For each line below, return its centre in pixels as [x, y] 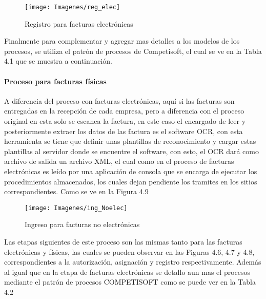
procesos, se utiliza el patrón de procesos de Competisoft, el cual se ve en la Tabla [133, 51]
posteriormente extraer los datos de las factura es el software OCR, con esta [124, 131]
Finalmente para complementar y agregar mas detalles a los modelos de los [122, 41]
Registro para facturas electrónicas [79, 23]
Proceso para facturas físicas [55, 81]
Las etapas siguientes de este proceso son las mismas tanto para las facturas [123, 242]
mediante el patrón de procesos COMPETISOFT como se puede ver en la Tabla [130, 282]
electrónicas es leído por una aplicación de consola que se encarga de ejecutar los [131, 171]
